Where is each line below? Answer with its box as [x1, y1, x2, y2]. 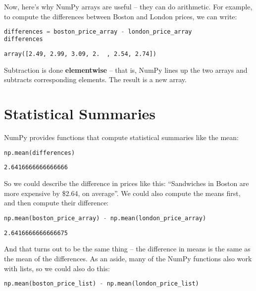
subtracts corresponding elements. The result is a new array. [4, 74, 187, 85]
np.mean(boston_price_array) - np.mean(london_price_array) [4, 214, 206, 222]
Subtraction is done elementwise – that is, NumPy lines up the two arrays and [4, 64, 248, 75]
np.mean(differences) [4, 149, 75, 156]
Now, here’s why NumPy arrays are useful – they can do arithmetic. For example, [4, 1, 253, 11]
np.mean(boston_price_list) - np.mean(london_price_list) [4, 280, 199, 288]
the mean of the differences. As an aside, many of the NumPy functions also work [4, 253, 252, 263]
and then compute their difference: [4, 197, 109, 208]
